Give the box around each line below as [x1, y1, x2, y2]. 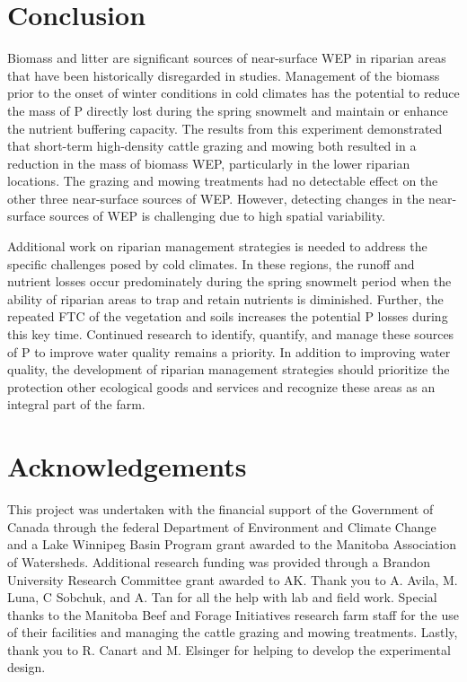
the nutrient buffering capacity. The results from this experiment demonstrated [7, 118, 443, 137]
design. [7, 658, 46, 677]
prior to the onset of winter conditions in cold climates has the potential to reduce [7, 83, 460, 102]
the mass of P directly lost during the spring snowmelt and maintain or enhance [7, 101, 448, 119]
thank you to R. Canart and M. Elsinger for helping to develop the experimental [7, 640, 451, 659]
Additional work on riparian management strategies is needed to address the [7, 237, 427, 256]
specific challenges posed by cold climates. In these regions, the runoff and [7, 254, 415, 273]
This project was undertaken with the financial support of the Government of [7, 500, 434, 519]
